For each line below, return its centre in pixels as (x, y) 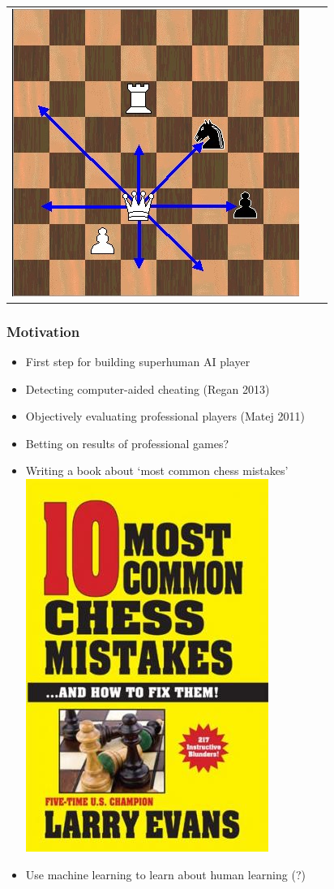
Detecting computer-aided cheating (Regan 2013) (148, 388)
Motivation (43, 331)
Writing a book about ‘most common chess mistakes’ (157, 470)
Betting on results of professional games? (127, 443)
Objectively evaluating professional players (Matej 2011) (165, 416)
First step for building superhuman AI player (138, 362)
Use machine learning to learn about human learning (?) (165, 874)
